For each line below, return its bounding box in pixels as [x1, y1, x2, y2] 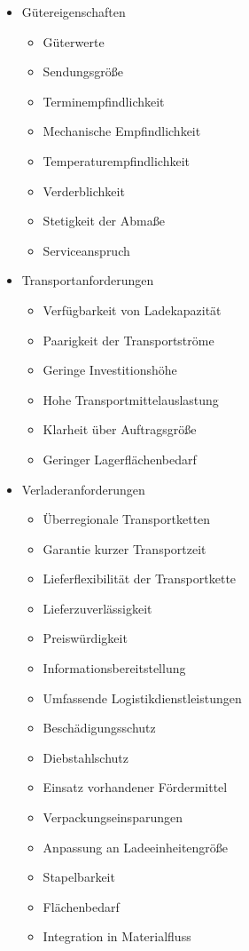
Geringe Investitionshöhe [43, 361, 177, 379]
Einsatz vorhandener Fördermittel [43, 778, 228, 796]
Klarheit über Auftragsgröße [43, 420, 197, 439]
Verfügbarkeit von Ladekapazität [43, 300, 222, 319]
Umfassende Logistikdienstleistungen [43, 688, 242, 707]
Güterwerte [43, 32, 105, 51]
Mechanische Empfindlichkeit [43, 122, 201, 140]
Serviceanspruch [43, 241, 130, 259]
